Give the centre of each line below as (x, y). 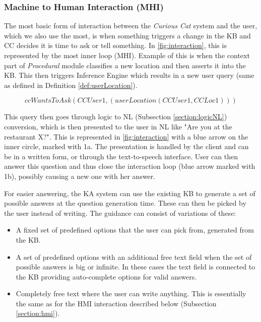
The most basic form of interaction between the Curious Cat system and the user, (131, 26)
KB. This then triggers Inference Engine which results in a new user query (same (129, 75)
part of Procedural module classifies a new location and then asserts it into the (125, 65)
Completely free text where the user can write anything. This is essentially (131, 293)
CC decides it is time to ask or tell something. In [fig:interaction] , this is (115, 45)
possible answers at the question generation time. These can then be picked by (125, 203)
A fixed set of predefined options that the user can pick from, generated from (135, 230)
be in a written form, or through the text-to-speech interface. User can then (121, 156)
